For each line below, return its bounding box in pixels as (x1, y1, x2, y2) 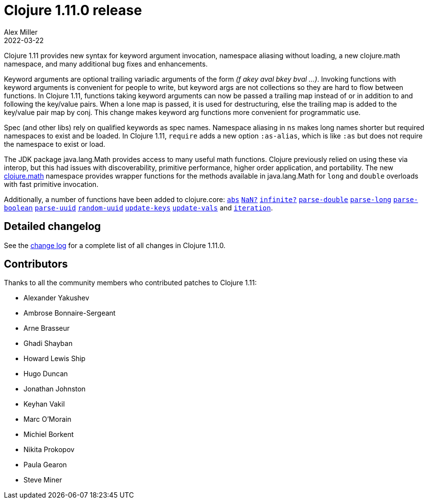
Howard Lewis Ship (23, 354, 86, 363)
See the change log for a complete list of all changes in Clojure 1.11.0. (4, 241, 225, 250)
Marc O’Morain (23, 415, 71, 424)
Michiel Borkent (23, 430, 74, 439)
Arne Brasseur (23, 324, 70, 333)
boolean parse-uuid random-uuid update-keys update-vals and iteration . (4, 203, 273, 212)
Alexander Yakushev (23, 294, 90, 302)
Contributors (4, 258, 68, 271)
